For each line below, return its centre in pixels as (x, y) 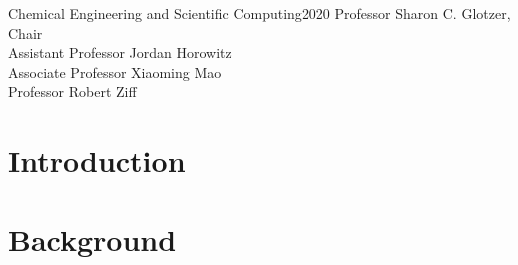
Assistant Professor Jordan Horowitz (120, 52)
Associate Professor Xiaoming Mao (115, 71)
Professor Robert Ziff (72, 91)
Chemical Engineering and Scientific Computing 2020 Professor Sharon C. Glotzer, (259, 13)
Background (92, 238)
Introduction (97, 160)
